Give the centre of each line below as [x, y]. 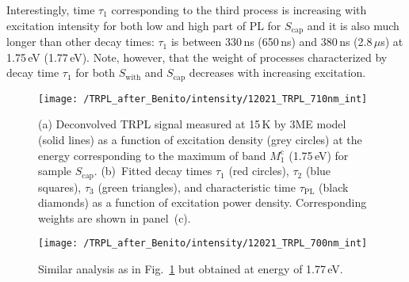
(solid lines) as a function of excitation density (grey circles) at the [200, 139]
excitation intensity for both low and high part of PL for [144, 25]
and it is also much [353, 25]
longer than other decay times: [80, 42]
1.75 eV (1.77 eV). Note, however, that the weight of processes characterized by [197, 57]
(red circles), [259, 171]
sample [55, 171]
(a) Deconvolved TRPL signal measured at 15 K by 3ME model [192, 124]
